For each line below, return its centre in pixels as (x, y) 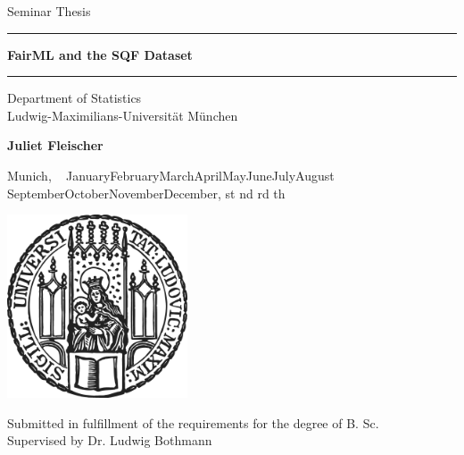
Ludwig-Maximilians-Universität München (123, 115)
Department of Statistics (75, 98)
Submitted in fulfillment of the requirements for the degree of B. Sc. (193, 422)
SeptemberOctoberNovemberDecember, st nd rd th (146, 193)
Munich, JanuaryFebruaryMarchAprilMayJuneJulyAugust (171, 175)
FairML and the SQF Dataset (100, 54)
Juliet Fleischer (55, 145)
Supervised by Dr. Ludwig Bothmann (110, 440)
